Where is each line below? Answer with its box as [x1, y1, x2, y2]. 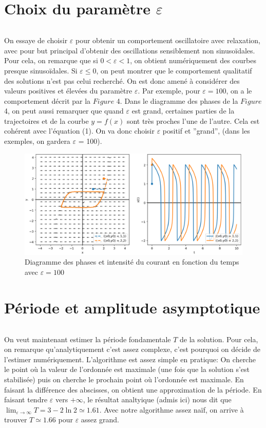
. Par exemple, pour [138, 85, 200, 96]
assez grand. [81, 414, 119, 425]
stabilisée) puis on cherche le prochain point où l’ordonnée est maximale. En [4, 374, 244, 385]
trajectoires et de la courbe [4, 115, 89, 126]
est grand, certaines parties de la [131, 105, 235, 116]
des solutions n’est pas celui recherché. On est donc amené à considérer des [4, 75, 240, 86]
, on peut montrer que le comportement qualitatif [96, 65, 252, 76]
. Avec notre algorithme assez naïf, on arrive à [99, 404, 244, 415]
